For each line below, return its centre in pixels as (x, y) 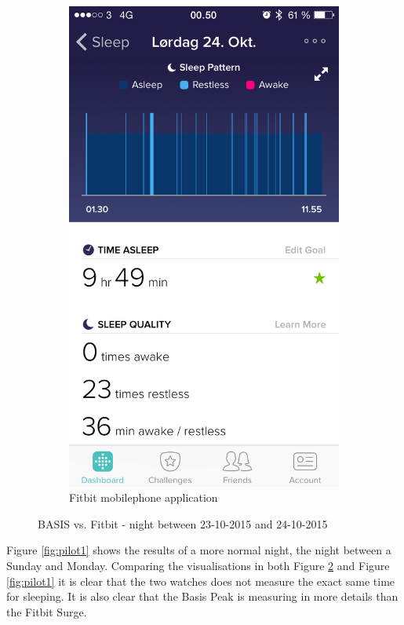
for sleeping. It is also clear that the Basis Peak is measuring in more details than (202, 596)
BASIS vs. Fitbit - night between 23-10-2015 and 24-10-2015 (183, 523)
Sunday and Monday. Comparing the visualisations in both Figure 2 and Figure (198, 565)
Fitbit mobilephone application (144, 497)
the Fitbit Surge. (47, 611)
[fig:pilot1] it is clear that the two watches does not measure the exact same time (201, 581)
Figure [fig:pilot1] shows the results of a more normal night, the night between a (199, 550)
